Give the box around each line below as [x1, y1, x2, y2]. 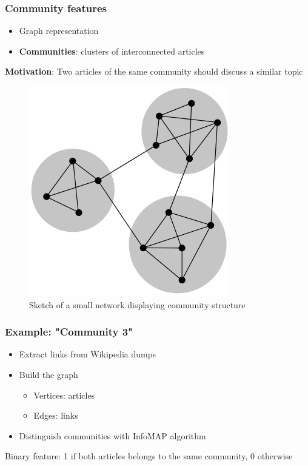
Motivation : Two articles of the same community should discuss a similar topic [5, 65, 303, 78]
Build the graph [19, 368, 78, 380]
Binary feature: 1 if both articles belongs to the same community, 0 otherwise [5, 450, 293, 462]
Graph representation [19, 24, 99, 37]
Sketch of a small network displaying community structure [29, 298, 246, 311]
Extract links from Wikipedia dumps [19, 348, 156, 360]
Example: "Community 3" [5, 324, 133, 339]
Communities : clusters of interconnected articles [19, 44, 205, 57]
